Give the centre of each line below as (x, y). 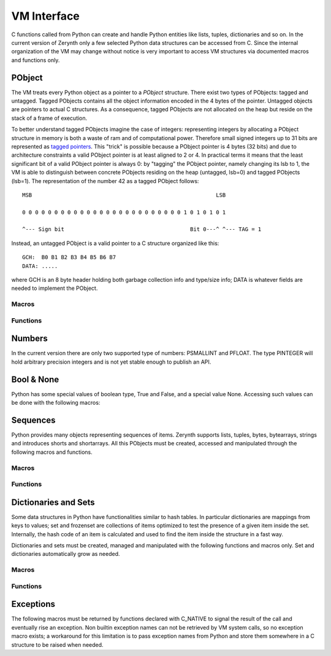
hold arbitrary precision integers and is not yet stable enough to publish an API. (111, 362)
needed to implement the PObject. (55, 288)
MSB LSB (124, 195)
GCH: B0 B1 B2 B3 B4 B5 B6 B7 (69, 257)
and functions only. (36, 60)
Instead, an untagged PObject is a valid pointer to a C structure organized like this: (115, 243)
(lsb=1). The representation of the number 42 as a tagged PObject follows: (105, 181)
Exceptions (33, 604)
